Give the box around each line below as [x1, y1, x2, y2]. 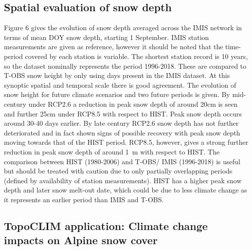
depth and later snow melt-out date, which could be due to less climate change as [4, 185, 247, 195]
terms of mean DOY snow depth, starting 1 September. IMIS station [4, 32, 209, 42]
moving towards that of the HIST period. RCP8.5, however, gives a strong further [4, 137, 249, 147]
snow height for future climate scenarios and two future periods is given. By [4, 89, 230, 99]
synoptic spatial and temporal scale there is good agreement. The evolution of [4, 79, 236, 90]
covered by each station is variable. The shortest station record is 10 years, [25, 51, 248, 61]
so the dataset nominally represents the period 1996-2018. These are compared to [4, 60, 247, 71]
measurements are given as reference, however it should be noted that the [4, 41, 223, 52]
